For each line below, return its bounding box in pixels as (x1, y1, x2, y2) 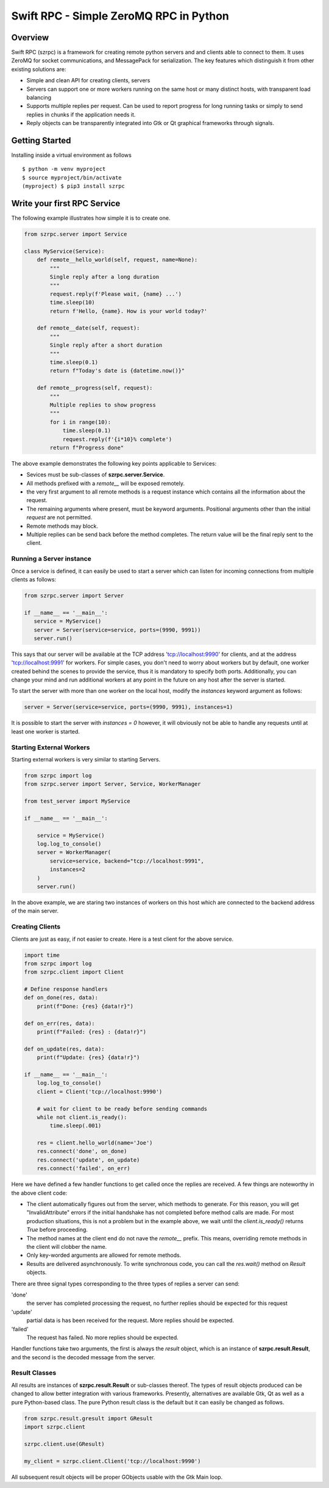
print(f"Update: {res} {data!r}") (37, 1054, 140, 1061)
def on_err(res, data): (24, 1019, 96, 1027)
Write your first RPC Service (11, 198, 121, 209)
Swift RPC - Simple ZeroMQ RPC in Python (11, 9, 230, 23)
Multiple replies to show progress (49, 401, 157, 408)
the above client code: (11, 1189, 68, 1196)
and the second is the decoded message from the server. (11, 1353, 155, 1360)
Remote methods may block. (26, 522, 99, 530)
